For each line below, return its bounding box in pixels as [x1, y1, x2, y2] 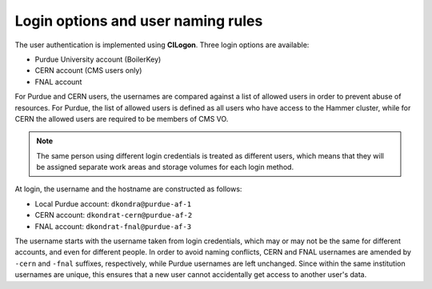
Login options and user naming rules [14, 12, 263, 30]
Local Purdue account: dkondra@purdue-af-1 [34, 199, 192, 208]
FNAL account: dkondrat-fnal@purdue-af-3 [34, 221, 192, 231]
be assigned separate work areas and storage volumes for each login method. [36, 163, 294, 172]
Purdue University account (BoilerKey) [34, 54, 162, 64]
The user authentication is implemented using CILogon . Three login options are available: [14, 40, 310, 50]
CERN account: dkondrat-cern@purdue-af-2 [34, 211, 193, 220]
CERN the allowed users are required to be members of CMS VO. [14, 114, 229, 123]
